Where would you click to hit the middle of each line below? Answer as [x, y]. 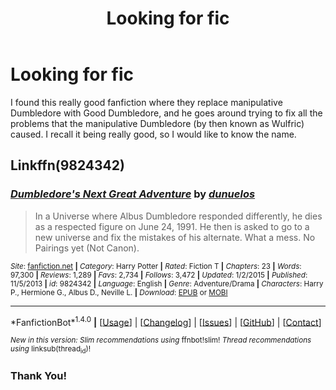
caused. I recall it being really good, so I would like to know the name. [153, 134]
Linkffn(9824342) [67, 165]
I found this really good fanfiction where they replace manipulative [146, 102]
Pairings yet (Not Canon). [87, 248]
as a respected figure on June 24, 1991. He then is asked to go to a [172, 226]
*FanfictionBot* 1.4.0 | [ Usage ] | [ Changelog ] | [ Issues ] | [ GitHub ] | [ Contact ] [166, 321]
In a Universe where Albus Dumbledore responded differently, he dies [178, 216]
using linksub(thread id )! [50, 350]
